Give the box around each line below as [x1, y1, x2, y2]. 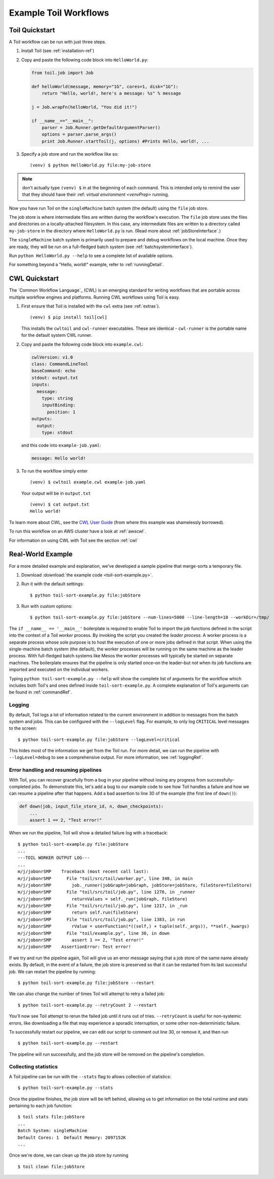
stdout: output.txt [31, 375, 78, 380]
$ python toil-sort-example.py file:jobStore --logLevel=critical [18, 737, 180, 742]
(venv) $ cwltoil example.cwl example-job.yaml [30, 480, 146, 485]
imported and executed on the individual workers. [9, 667, 109, 672]
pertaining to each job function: [9, 1103, 73, 1109]
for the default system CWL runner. [21, 332, 92, 338]
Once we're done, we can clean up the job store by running [9, 1153, 129, 1158]
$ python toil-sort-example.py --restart [18, 1040, 118, 1046]
